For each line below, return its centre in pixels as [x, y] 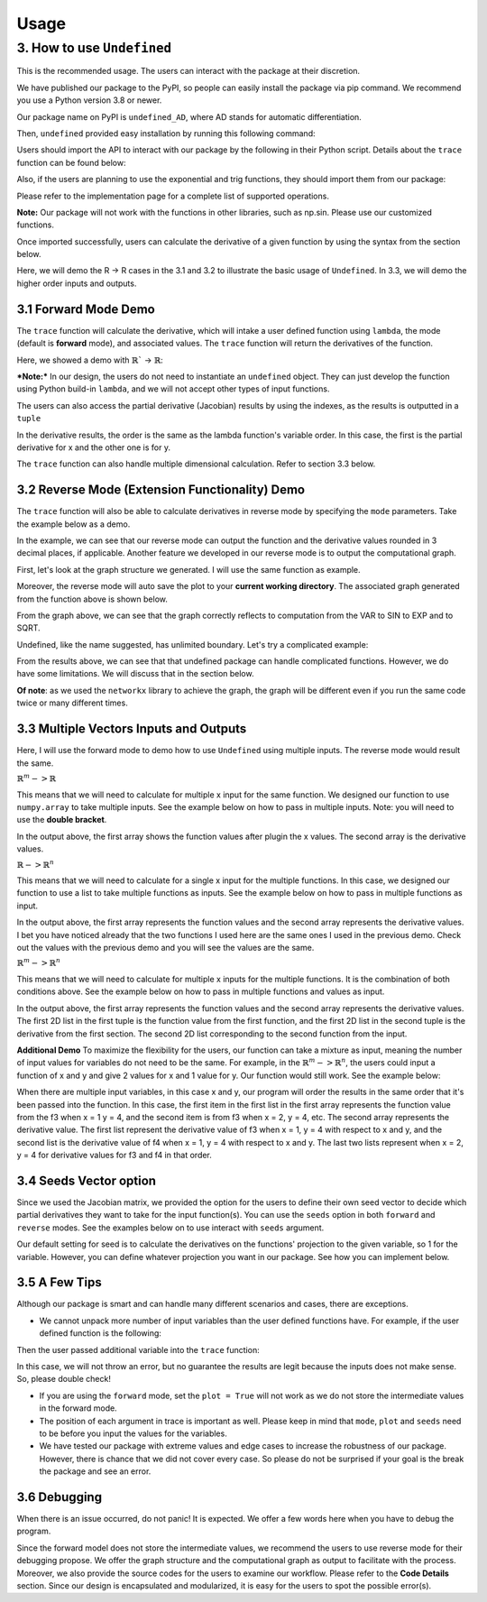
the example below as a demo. [74, 524]
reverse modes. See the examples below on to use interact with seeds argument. [170, 1228]
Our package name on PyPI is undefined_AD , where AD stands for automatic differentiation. [189, 116]
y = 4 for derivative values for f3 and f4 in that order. [114, 1155]
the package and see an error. [95, 1471]
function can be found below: [71, 162]
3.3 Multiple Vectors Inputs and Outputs [132, 729]
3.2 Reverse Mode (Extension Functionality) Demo [161, 490]
